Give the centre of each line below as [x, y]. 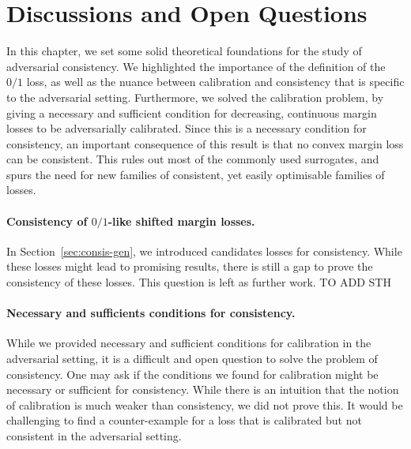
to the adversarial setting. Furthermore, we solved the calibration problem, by [195, 97]
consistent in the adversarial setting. [94, 436]
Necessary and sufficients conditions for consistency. [151, 313]
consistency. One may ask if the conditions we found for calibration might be [192, 374]
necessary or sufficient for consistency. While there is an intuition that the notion [203, 389]
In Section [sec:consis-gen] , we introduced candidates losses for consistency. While [204, 251]
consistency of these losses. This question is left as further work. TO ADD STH [199, 282]
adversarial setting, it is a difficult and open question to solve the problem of [192, 359]
